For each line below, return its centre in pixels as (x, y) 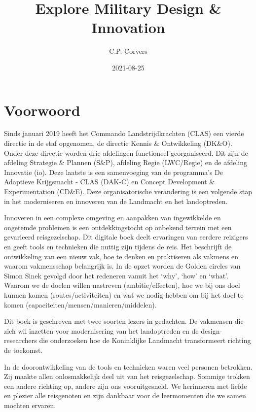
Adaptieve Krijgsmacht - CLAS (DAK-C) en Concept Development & (110, 182)
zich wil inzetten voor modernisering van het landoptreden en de (101, 330)
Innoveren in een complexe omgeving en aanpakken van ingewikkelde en (112, 218)
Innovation (128, 27)
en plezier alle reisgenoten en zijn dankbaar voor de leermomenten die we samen (125, 395)
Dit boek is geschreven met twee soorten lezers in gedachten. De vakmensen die (124, 321)
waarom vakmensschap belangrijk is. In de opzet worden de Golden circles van (122, 266)
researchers (20, 340)
